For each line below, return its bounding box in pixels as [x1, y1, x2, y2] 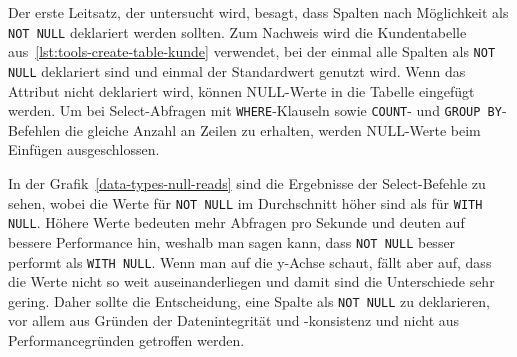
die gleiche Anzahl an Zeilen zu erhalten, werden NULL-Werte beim [64, 119, 481, 140]
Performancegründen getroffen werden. [8, 330, 245, 351]
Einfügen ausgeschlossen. [8, 139, 160, 160]
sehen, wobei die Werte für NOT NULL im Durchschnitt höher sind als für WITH [8, 192, 483, 213]
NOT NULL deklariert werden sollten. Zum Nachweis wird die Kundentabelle [8, 21, 467, 42]
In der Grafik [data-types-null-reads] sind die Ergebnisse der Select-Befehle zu [8, 173, 486, 193]
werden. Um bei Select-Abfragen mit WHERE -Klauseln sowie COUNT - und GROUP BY [8, 100, 502, 121]
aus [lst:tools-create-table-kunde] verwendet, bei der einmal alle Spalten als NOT [8, 41, 496, 62]
